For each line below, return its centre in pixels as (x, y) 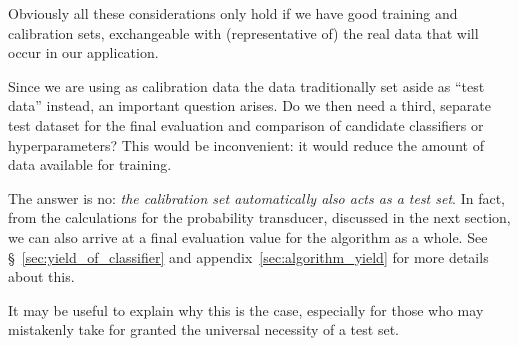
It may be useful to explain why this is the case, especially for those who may (246, 309)
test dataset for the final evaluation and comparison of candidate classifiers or (246, 124)
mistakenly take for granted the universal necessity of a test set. (203, 329)
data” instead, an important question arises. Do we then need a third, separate (249, 105)
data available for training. (90, 164)
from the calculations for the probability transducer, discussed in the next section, (259, 217)
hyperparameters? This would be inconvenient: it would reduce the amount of (246, 144)
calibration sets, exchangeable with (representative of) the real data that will (243, 32)
